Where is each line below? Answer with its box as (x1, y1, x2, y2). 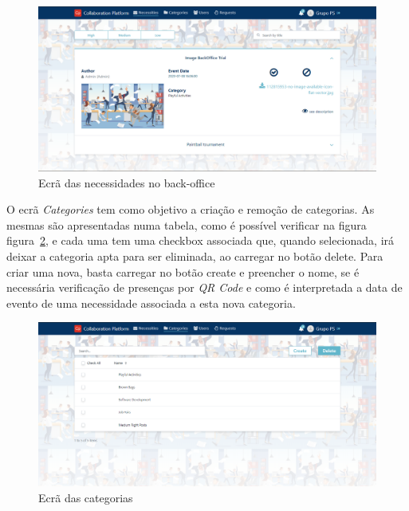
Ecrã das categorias (38, 489, 133, 505)
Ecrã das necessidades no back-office (38, 174, 215, 191)
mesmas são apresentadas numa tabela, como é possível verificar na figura (6, 216, 367, 233)
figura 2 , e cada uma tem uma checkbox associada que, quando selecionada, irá (6, 232, 395, 249)
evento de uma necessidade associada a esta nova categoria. (6, 294, 296, 311)
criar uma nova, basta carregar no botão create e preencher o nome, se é (6, 263, 360, 280)
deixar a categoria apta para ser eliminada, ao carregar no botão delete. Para (6, 248, 383, 264)
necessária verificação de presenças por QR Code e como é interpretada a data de (6, 279, 403, 296)
